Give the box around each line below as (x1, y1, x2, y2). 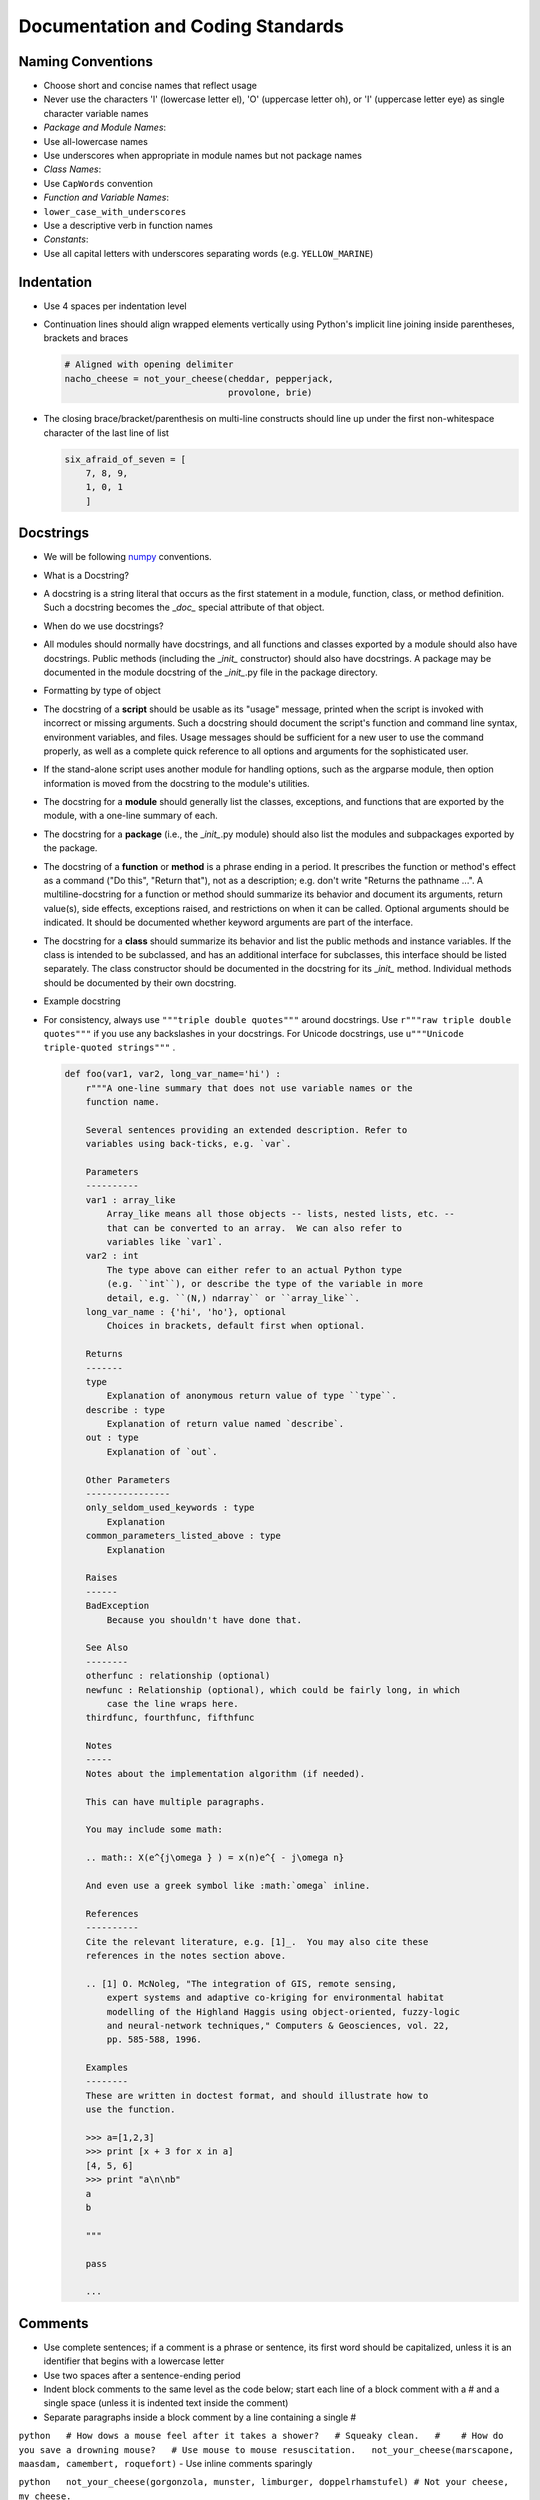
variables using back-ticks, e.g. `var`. (85, 1138, 292, 1150)
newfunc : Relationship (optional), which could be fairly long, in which (85, 1684, 460, 1695)
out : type (85, 1432, 139, 1444)
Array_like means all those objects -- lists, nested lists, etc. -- (106, 1208, 455, 1220)
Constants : (43, 233, 89, 245)
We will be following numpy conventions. (43, 551, 212, 563)
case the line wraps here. (106, 1698, 239, 1709)
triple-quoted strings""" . (43, 1041, 176, 1054)
